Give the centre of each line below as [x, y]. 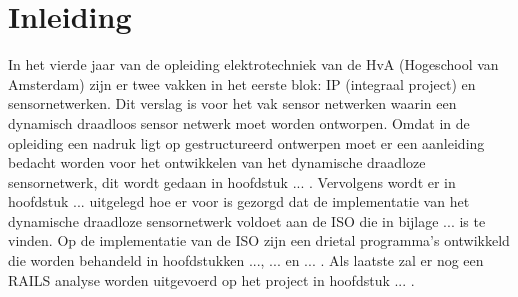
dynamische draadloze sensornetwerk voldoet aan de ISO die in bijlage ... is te [247, 220]
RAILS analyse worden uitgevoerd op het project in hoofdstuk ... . [211, 279]
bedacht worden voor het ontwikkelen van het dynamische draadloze [217, 162]
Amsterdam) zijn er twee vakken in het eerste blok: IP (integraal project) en [242, 83]
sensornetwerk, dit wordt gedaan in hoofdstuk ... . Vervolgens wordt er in [232, 181]
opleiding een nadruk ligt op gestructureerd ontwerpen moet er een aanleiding [246, 142]
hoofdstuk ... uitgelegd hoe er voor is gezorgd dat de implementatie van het [239, 201]
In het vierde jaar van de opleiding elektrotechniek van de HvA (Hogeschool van [253, 64]
